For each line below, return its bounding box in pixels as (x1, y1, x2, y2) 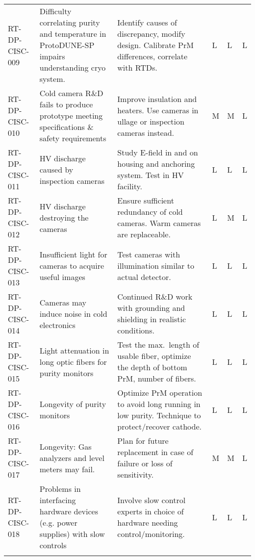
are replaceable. (117, 229, 171, 240)
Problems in (39, 483, 81, 494)
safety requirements (39, 132, 106, 144)
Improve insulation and (117, 93, 197, 104)
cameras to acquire (39, 259, 104, 271)
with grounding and (117, 302, 185, 313)
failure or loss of (117, 458, 173, 469)
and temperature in (39, 28, 106, 39)
